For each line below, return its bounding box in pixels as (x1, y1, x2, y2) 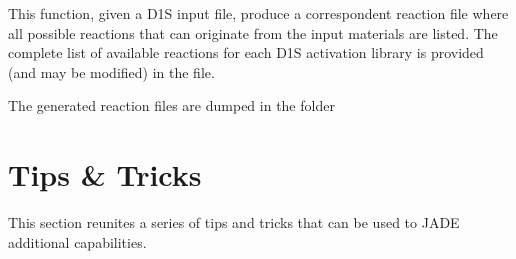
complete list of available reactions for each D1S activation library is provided (8, 42, 484, 63)
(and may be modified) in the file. (8, 61, 215, 82)
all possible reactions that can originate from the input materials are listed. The (8, 22, 498, 43)
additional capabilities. (8, 231, 147, 252)
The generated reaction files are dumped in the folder (8, 95, 335, 116)
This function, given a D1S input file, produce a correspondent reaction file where (8, 3, 509, 23)
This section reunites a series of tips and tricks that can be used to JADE (8, 212, 460, 233)
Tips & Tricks (8, 154, 202, 195)
